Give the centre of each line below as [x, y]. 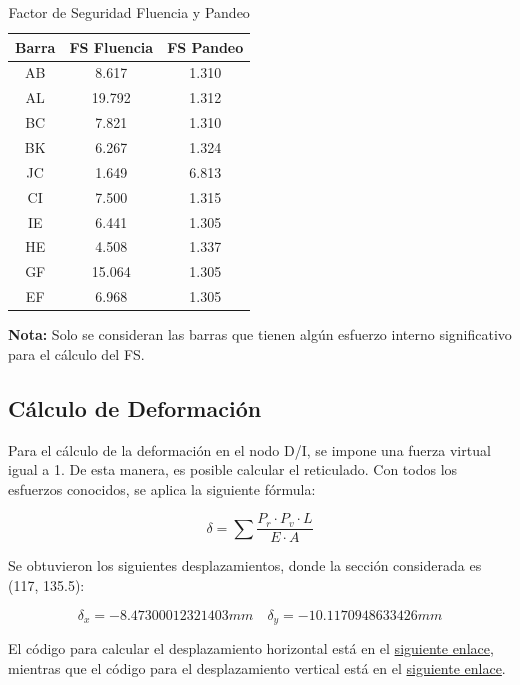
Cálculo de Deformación [135, 407]
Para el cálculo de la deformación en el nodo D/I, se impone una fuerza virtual [249, 449]
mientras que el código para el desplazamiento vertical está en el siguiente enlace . [257, 667]
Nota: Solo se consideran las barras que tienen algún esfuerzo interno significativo [260, 334]
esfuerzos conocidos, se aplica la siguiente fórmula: [162, 488]
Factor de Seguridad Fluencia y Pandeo [129, 12]
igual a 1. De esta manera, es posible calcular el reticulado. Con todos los [233, 469]
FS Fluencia [111, 46]
